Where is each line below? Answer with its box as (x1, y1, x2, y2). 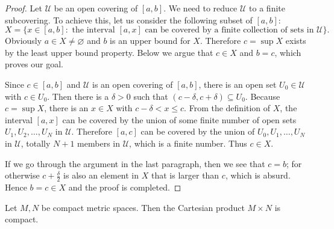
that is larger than (151, 169, 219, 182)
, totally (20, 136, 51, 149)
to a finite (249, 2, 285, 14)
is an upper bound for (110, 34, 191, 47)
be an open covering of (54, 2, 138, 14)
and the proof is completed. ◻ (68, 180, 181, 193)
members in (77, 136, 120, 149)
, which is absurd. (225, 169, 291, 182)
